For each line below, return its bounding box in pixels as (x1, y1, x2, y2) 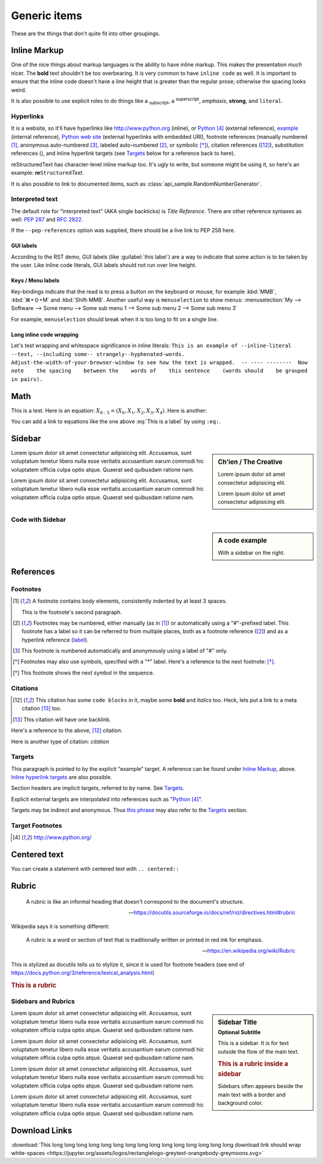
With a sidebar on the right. (218, 549, 285, 557)
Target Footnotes (11, 822, 62, 830)
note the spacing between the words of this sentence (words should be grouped (11, 367, 308, 374)
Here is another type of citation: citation (11, 738, 109, 745)
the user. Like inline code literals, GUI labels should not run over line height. (11, 262, 197, 269)
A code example (218, 536, 267, 545)
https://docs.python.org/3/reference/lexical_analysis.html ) (11, 970, 155, 977)
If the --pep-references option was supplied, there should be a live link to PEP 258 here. (11, 227, 236, 234)
